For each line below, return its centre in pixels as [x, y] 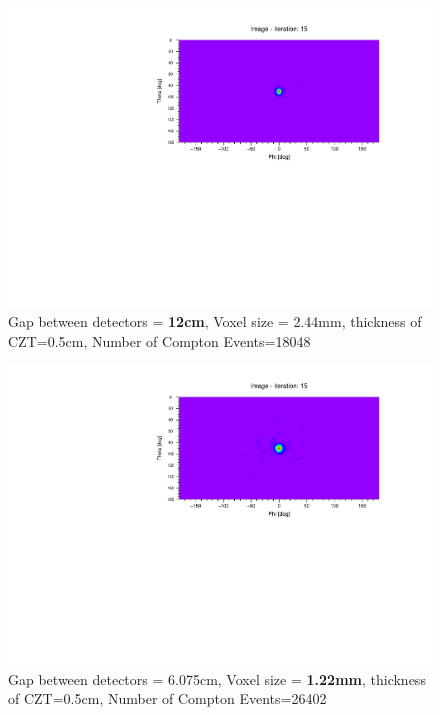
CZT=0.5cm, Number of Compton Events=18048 [159, 340]
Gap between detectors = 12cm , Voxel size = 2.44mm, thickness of [215, 321]
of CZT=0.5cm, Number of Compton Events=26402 [167, 698]
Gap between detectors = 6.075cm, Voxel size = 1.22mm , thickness [217, 678]
